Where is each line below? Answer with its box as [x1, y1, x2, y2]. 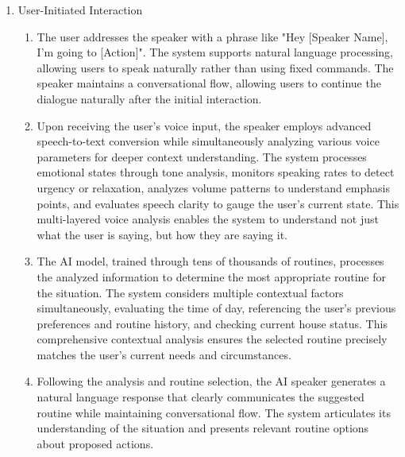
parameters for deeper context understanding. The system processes [37, 148, 367, 165]
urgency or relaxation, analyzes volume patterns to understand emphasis [37, 179, 390, 196]
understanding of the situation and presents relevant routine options [37, 420, 369, 436]
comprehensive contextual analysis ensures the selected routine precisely [37, 331, 388, 347]
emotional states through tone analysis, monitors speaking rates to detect [37, 164, 395, 180]
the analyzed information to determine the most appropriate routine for [37, 268, 386, 285]
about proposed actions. [37, 435, 154, 451]
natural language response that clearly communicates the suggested [37, 389, 364, 405]
